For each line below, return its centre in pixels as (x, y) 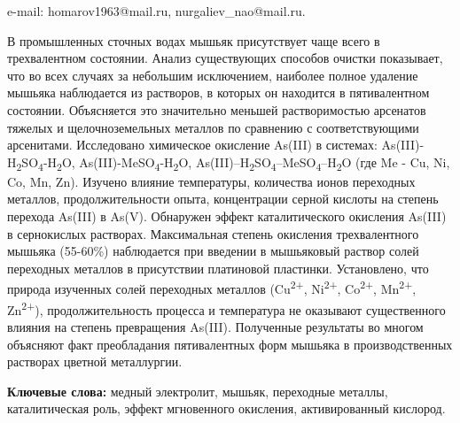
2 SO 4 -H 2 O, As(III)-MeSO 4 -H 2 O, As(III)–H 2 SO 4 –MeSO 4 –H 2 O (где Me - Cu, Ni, (233, 163)
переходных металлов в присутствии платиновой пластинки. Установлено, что (218, 268)
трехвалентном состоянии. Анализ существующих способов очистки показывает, (225, 58)
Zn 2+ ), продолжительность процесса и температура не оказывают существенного (226, 308)
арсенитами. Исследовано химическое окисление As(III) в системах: (192, 145)
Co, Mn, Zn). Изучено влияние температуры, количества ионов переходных (211, 181)
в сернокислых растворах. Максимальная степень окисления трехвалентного (213, 233)
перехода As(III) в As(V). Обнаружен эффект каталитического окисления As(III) (227, 216)
